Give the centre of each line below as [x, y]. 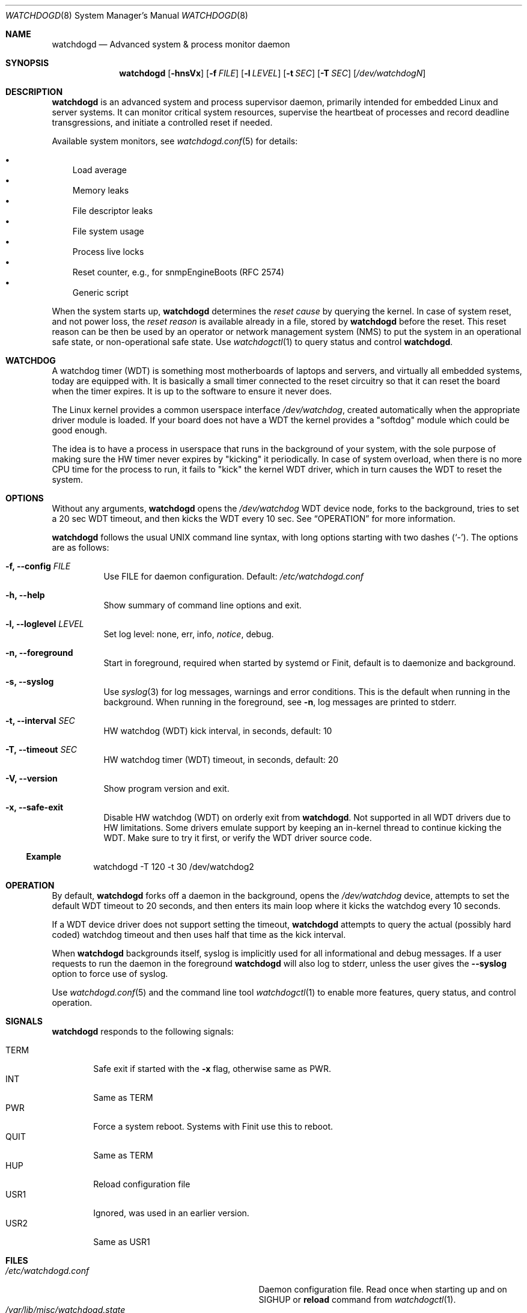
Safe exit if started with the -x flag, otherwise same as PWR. [212, 1069]
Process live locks [108, 252]
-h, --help [25, 595]
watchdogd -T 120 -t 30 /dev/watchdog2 [174, 867]
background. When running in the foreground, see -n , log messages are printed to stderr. [280, 702]
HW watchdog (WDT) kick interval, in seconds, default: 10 [218, 731]
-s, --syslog [30, 681]
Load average [99, 170]
